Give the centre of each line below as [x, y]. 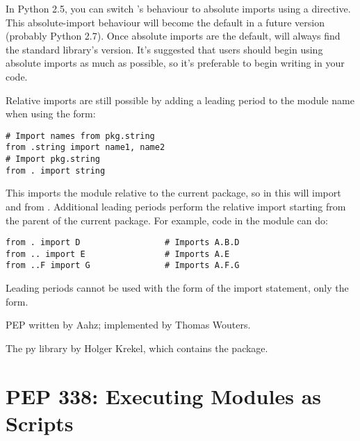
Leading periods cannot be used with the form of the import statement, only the [177, 288]
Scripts [40, 423]
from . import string [56, 170]
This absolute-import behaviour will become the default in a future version [165, 22]
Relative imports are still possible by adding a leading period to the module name [180, 100]
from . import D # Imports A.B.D [123, 243]
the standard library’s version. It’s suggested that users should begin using [164, 49]
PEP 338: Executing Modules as [163, 396]
